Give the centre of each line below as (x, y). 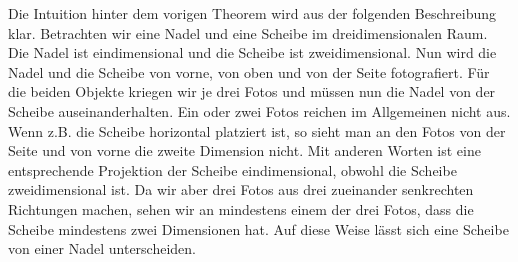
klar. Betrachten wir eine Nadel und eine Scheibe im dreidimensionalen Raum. (248, 32)
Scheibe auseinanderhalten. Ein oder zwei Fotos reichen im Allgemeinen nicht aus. (259, 110)
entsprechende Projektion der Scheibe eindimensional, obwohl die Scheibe (232, 169)
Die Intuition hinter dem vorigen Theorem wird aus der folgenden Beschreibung (252, 13)
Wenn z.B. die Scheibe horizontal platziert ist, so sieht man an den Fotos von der (257, 130)
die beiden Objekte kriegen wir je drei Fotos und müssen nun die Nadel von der (252, 91)
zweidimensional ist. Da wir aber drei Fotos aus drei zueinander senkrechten (241, 189)
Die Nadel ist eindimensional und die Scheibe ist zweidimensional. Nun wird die (252, 52)
